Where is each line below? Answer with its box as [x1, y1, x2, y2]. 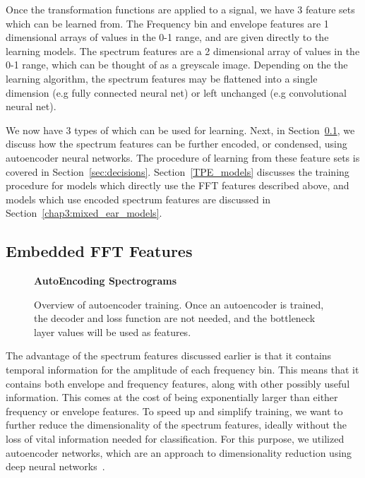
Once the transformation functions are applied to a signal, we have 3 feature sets [6, 2, 355, 16]
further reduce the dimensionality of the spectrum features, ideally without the [6, 417, 347, 432]
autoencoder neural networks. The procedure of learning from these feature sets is [6, 150, 360, 165]
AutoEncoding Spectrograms [34, 273, 177, 288]
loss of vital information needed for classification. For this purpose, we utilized [6, 431, 345, 446]
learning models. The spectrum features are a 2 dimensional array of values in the [6, 43, 360, 58]
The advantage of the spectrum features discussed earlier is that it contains [6, 348, 332, 363]
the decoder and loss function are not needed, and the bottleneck [34, 311, 316, 325]
